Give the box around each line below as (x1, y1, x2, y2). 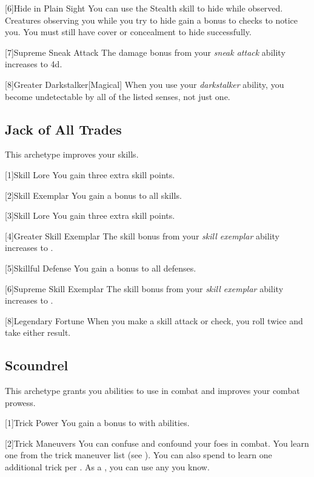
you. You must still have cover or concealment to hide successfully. (5, 25, 252, 38)
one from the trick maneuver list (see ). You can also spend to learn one (5, 449, 272, 461)
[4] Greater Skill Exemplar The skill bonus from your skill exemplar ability (5, 229, 279, 242)
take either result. (5, 326, 71, 339)
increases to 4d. (5, 58, 62, 70)
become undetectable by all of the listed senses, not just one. (5, 90, 230, 102)
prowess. (5, 396, 36, 409)
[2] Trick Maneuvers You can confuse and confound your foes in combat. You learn (5, 436, 309, 449)
